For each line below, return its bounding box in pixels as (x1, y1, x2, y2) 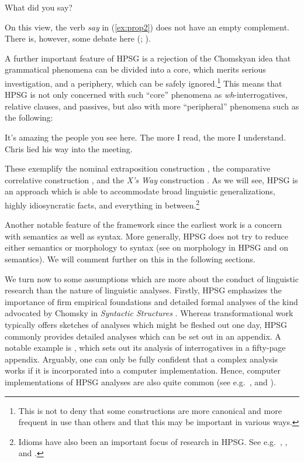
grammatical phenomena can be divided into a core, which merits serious (5, 63, 266, 76)
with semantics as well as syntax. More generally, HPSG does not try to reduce (5, 230, 289, 242)
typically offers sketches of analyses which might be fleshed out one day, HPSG (5, 318, 287, 330)
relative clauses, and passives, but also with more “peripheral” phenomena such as (5, 100, 299, 112)
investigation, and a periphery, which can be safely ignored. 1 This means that (5, 75, 282, 89)
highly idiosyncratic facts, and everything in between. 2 (5, 197, 200, 211)
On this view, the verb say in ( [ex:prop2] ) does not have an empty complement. (5, 20, 289, 33)
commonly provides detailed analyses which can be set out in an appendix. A (5, 330, 281, 342)
